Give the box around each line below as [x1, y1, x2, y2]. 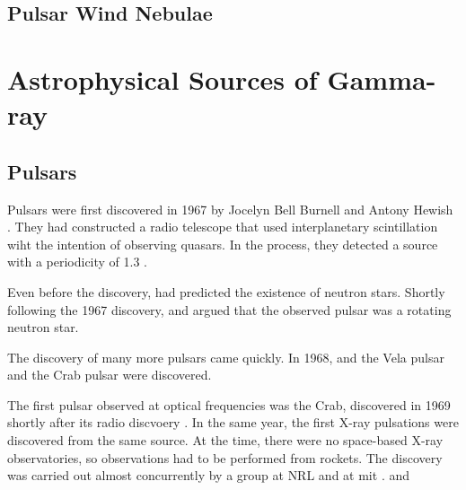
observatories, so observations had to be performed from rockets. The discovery [7, 448, 443, 467]
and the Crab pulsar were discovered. [7, 365, 212, 384]
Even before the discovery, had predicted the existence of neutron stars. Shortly [7, 282, 445, 301]
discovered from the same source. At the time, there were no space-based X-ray [7, 431, 444, 450]
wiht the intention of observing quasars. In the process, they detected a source [7, 234, 438, 253]
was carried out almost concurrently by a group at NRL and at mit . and [7, 466, 409, 485]
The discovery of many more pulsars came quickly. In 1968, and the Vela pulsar [7, 347, 444, 366]
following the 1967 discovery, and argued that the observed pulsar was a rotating [7, 300, 452, 319]
